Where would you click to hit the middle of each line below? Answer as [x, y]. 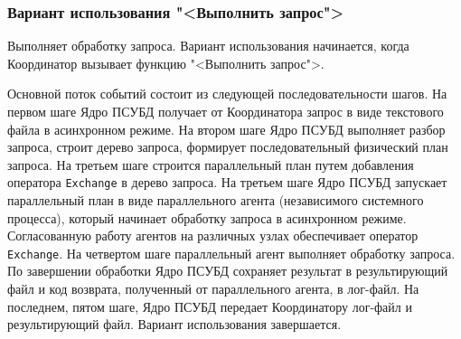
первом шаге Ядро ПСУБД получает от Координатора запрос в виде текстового [226, 111]
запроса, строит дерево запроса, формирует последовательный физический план [228, 147]
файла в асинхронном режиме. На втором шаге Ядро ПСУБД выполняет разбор [226, 129]
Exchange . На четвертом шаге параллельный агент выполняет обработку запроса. [231, 253]
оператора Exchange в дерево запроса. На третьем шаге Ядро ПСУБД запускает [227, 182]
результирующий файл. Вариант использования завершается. [174, 324]
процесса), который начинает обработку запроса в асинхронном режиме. [207, 217]
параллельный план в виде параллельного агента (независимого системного [216, 200]
